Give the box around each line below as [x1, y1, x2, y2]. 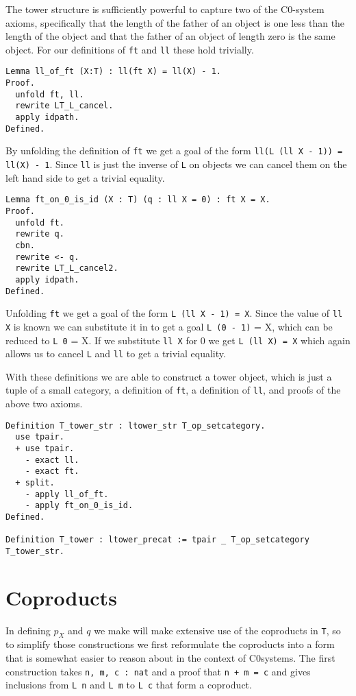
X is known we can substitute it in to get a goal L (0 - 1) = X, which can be [5, 319, 333, 333]
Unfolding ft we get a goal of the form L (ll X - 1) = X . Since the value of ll [5, 306, 343, 320]
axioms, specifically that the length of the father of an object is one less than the [5, 15, 345, 29]
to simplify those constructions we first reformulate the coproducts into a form [5, 637, 335, 651]
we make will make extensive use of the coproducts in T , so [94, 623, 341, 637]
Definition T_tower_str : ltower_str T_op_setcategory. [5, 420, 266, 431]
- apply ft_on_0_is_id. [25, 501, 133, 511]
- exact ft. [25, 466, 79, 477]
